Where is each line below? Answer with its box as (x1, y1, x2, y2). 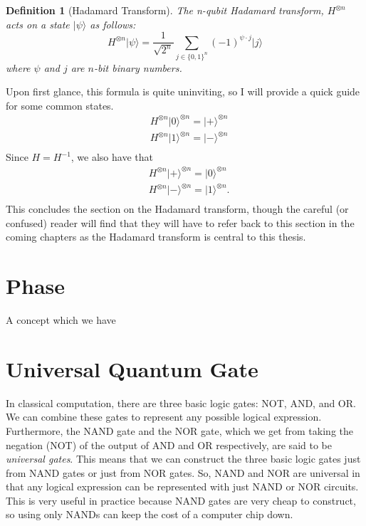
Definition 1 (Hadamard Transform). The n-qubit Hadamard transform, (6, 3, 324, 17)
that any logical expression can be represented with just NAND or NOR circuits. (6, 479, 359, 494)
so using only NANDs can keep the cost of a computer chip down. (6, 507, 293, 522)
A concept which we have (6, 312, 116, 327)
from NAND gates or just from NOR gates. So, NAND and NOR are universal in (6, 465, 360, 480)
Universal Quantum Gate (6, 354, 258, 383)
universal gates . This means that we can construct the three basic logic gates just (6, 451, 361, 466)
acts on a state (6, 16, 70, 31)
